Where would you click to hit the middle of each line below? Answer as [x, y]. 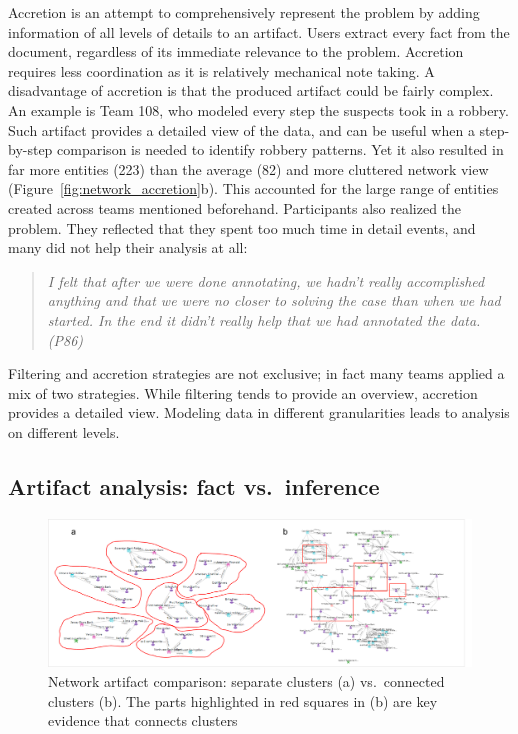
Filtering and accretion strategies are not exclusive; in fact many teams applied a [256, 373]
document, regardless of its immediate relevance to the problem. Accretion [236, 51]
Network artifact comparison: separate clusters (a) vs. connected [246, 680]
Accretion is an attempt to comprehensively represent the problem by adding [244, 12]
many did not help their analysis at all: [128, 247]
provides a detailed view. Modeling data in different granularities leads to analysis [259, 412]
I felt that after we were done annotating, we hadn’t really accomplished [266, 280]
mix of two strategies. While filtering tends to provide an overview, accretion [243, 392]
